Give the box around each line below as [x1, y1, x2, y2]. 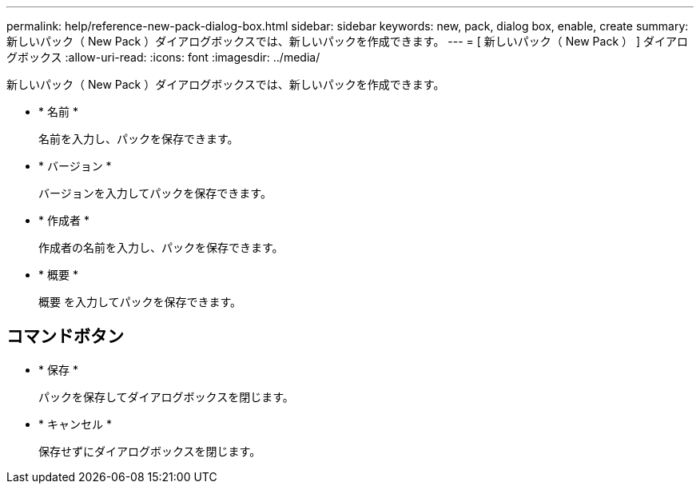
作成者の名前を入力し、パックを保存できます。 [38, 241, 284, 254]
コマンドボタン [6, 326, 124, 347]
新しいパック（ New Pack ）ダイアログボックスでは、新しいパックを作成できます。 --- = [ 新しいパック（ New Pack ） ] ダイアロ [6, 34, 689, 48]
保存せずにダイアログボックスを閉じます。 [38, 444, 261, 458]
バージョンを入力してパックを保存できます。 [38, 186, 272, 200]
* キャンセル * [38, 416, 112, 431]
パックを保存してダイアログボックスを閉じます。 [38, 389, 294, 404]
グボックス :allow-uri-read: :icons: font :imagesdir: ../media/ [6, 50, 320, 64]
